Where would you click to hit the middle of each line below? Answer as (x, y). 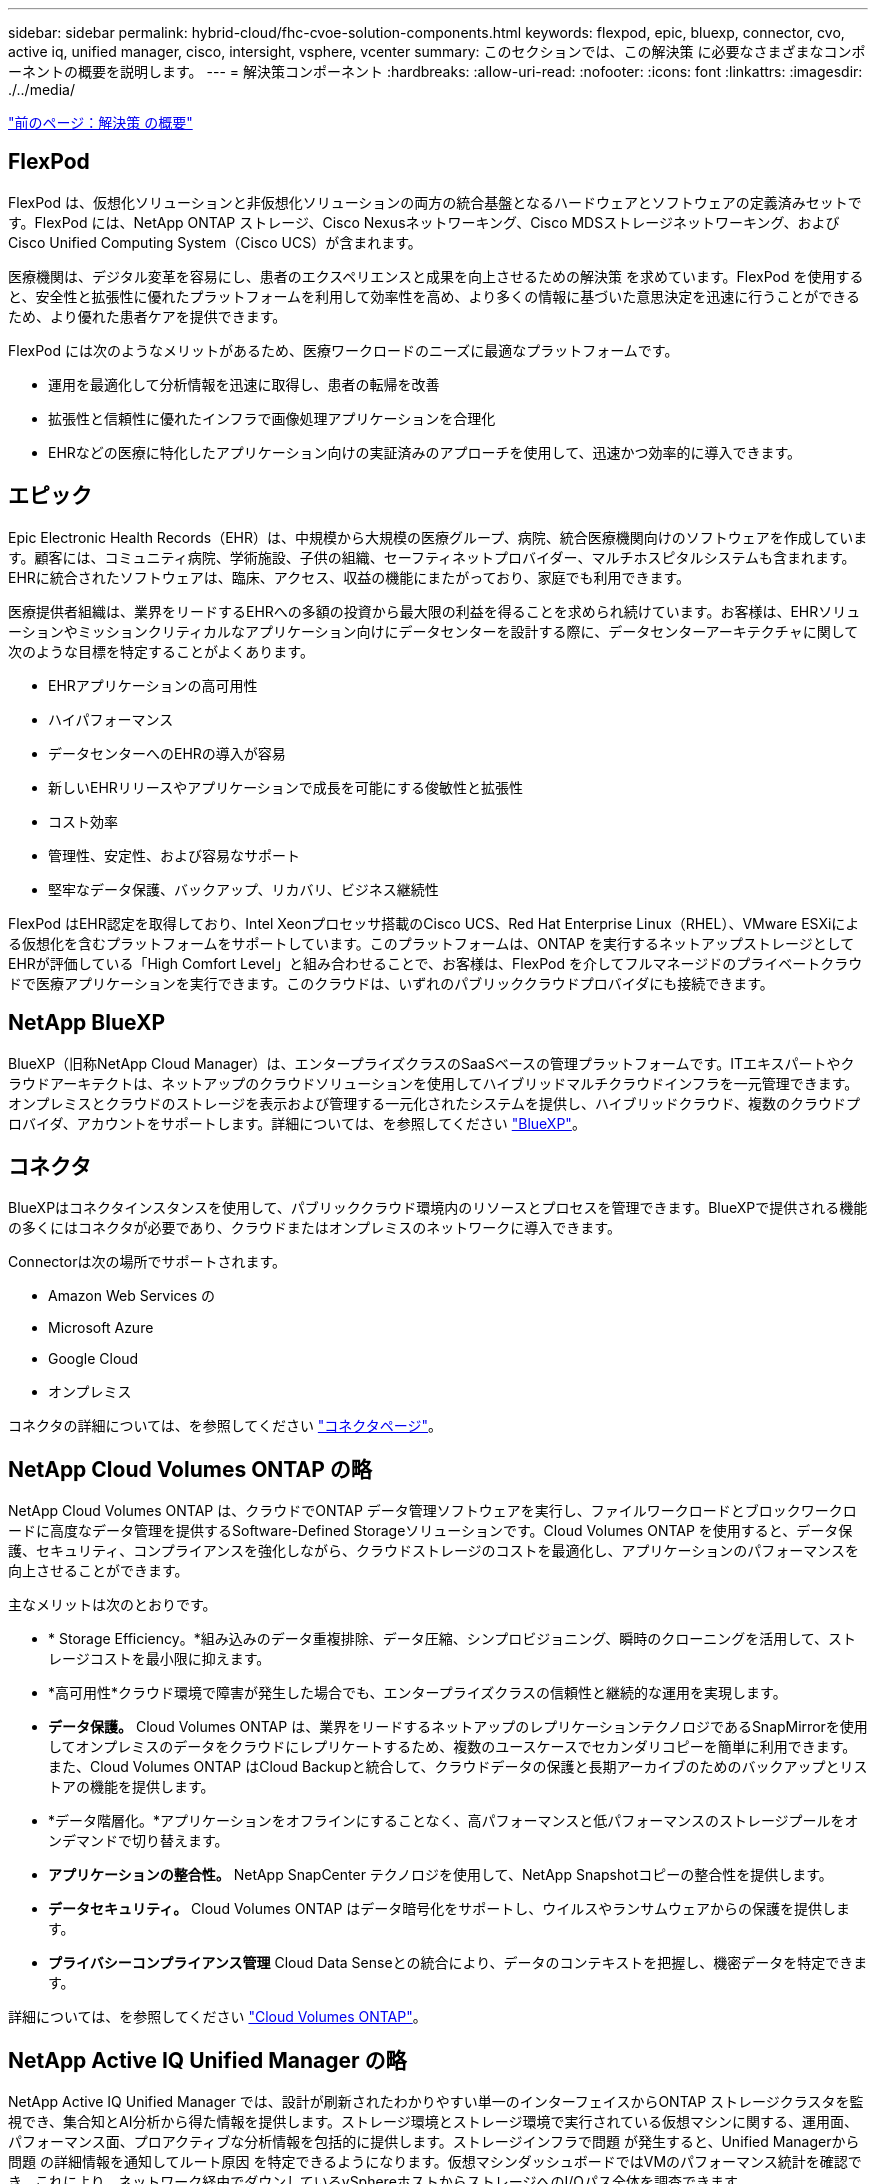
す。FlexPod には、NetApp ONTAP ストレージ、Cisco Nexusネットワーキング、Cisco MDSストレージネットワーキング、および (424, 222)
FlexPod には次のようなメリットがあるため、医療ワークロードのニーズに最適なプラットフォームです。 (343, 350)
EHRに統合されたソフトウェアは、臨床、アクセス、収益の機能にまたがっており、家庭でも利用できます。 (349, 577)
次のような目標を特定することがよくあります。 (161, 651)
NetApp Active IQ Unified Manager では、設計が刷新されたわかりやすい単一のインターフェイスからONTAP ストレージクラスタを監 (436, 2102)
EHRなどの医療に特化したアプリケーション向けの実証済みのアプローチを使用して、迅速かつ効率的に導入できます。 (425, 452)
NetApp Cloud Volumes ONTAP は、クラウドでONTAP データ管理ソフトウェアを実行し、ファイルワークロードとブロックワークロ (432, 1511)
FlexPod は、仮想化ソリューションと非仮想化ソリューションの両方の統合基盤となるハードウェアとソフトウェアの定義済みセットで (435, 202)
